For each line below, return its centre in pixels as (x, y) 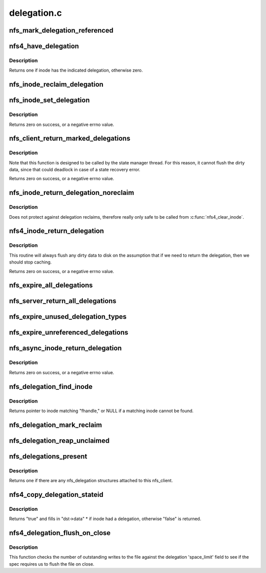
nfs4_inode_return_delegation (57, 231)
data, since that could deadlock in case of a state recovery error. (75, 170)
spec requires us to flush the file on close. (52, 564)
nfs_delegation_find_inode (51, 387)
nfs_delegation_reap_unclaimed (59, 440)
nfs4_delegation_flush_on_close (60, 533)
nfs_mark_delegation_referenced (61, 30)
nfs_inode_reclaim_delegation (56, 85)
